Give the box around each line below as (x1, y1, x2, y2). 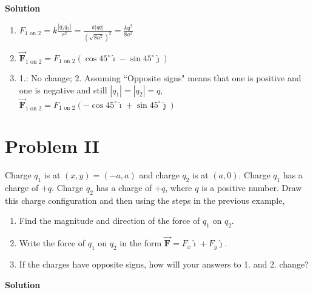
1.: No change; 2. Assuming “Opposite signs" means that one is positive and (19, 72, 301, 84)
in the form (119, 237, 162, 249)
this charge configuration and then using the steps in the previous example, (5, 194, 285, 206)
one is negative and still (19, 83, 107, 96)
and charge (139, 168, 180, 181)
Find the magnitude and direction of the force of (19, 214, 200, 227)
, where (165, 181, 192, 194)
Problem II (5, 133, 99, 158)
